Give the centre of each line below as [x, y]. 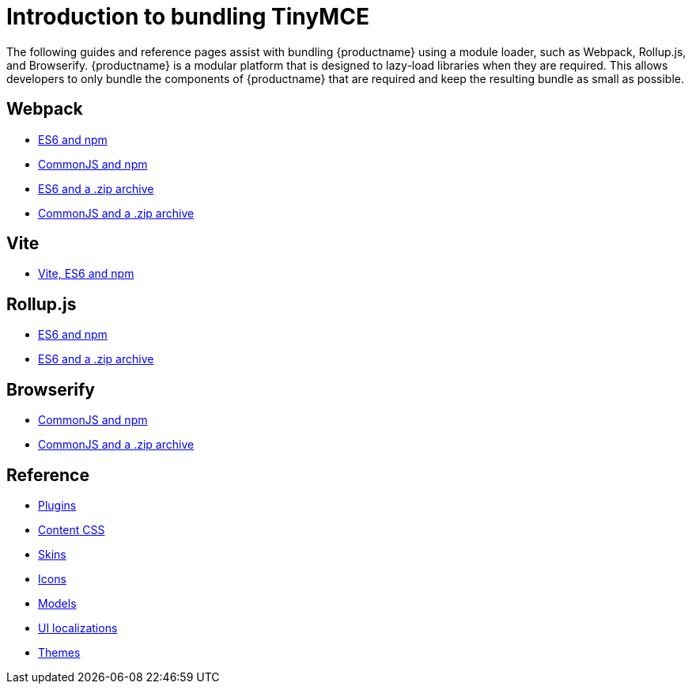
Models [57, 603]
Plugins [57, 505]
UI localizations [78, 627]
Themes [59, 652]
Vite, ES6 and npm [86, 274]
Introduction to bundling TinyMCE [188, 17]
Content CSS [72, 529]
